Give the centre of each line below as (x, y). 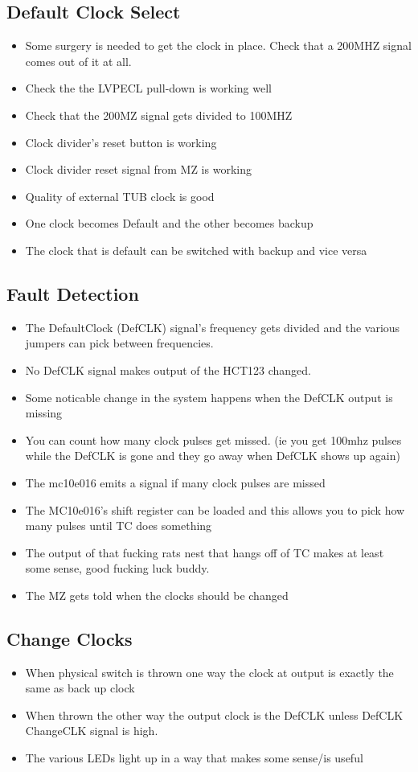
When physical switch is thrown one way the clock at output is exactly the (209, 672)
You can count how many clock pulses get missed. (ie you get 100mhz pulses (213, 439)
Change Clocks (70, 638)
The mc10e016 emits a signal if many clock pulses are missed (175, 482)
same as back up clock (80, 688)
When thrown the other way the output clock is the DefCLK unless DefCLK (214, 715)
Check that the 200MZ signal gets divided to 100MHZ (159, 115)
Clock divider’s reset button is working (121, 142)
